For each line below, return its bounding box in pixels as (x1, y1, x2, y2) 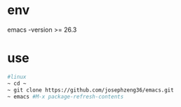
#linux (7, 73, 27, 80)
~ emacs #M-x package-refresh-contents (7, 93, 124, 100)
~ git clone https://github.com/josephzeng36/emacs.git (7, 87, 174, 94)
